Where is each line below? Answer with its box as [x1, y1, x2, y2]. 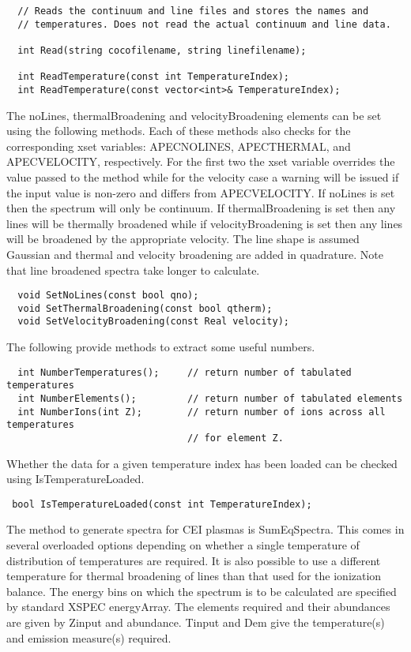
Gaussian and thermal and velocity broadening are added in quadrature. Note [6, 245, 383, 262]
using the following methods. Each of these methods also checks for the [6, 122, 351, 139]
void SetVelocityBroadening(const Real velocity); [17, 316, 289, 328]
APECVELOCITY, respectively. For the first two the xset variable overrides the [6, 153, 395, 170]
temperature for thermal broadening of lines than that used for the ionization [6, 568, 382, 584]
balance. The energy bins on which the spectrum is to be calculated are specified [6, 583, 397, 599]
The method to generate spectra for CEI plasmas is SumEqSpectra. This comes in [6, 521, 405, 538]
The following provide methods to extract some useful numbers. [6, 339, 315, 355]
